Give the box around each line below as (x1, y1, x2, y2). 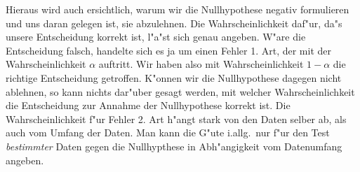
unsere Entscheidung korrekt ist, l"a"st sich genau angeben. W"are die (6, 29, 306, 44)
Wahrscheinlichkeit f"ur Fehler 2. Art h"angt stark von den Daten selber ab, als (6, 111, 347, 126)
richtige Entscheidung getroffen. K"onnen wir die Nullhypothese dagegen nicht (6, 70, 342, 85)
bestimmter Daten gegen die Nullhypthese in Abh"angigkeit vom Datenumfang (6, 138, 342, 153)
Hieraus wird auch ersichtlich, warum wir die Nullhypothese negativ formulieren (6, 2, 349, 16)
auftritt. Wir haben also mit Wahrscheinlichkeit (98, 57, 304, 71)
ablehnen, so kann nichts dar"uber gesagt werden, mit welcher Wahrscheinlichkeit (6, 84, 355, 99)
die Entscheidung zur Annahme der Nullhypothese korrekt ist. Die (6, 98, 291, 113)
